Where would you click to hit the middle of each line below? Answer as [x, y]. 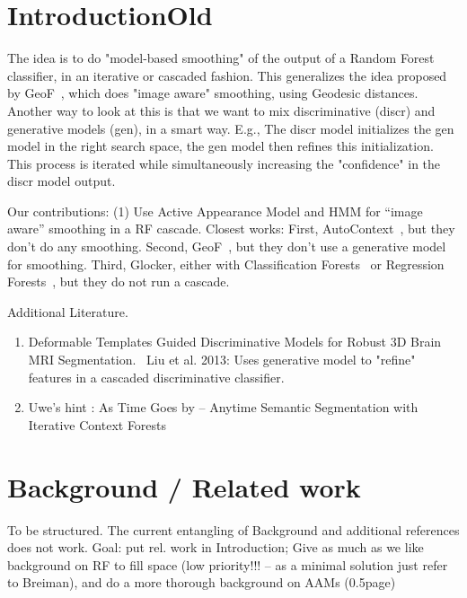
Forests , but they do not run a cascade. [119, 281]
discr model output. [62, 181]
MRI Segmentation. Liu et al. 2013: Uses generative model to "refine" [222, 360]
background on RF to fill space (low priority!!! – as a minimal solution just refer [228, 564]
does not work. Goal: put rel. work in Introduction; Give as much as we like [216, 547]
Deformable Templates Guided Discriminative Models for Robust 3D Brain [235, 342]
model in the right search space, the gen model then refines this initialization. [220, 146]
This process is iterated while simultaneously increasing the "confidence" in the [224, 163]
